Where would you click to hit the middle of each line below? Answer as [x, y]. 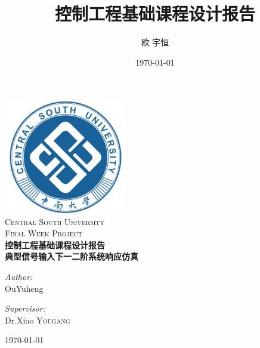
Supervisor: [25, 308]
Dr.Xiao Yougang [38, 320]
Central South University [55, 221]
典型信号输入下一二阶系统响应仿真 [72, 256]
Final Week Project [44, 233]
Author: [19, 276]
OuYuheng [24, 288]
